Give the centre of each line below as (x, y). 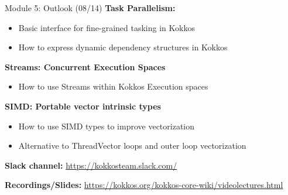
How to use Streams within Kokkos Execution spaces (113, 86)
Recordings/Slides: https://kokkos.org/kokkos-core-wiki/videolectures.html (144, 185)
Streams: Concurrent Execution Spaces (85, 66)
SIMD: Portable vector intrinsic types (83, 106)
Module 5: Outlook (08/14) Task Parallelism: (90, 8)
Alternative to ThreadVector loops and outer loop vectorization (132, 146)
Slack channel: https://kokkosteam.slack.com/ (91, 165)
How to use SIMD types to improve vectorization (107, 126)
